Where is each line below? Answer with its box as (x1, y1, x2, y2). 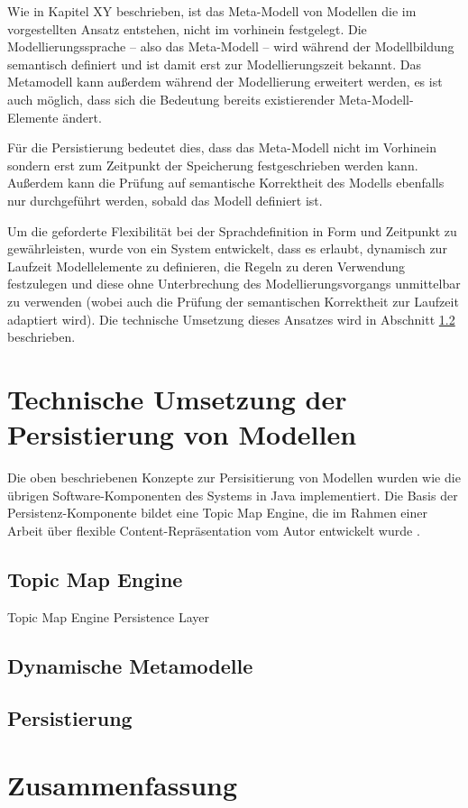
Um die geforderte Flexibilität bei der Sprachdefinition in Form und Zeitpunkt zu (7, 221, 457, 240)
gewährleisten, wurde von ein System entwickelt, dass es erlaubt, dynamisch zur (7, 239, 447, 258)
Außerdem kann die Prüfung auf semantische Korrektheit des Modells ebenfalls (7, 173, 445, 192)
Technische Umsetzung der (7, 380, 347, 417)
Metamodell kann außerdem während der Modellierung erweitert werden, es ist (7, 72, 443, 91)
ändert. (62, 107, 102, 126)
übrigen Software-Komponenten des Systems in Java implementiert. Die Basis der (7, 485, 458, 504)
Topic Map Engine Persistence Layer (7, 607, 210, 626)
